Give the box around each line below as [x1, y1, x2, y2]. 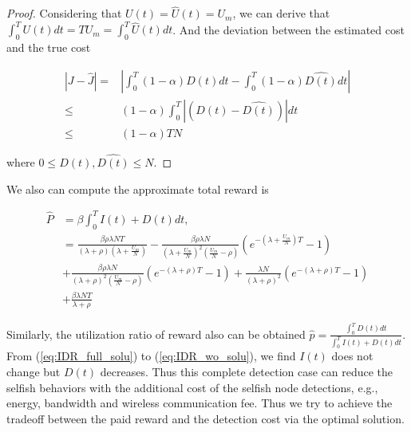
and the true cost [6, 39, 91, 56]
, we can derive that [232, 5, 330, 22]
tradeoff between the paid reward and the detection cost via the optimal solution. [6, 410, 405, 426]
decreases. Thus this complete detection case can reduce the [100, 363, 393, 380]
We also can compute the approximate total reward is [6, 180, 269, 197]
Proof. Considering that [6, 5, 122, 22]
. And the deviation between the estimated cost [172, 21, 405, 37]
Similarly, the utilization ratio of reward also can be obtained [6, 325, 306, 342]
